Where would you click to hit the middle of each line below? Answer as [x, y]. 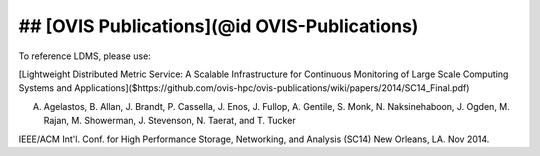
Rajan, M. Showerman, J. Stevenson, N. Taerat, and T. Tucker [169, 121]
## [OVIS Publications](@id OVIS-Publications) [218, 26]
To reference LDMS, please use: [85, 56]
